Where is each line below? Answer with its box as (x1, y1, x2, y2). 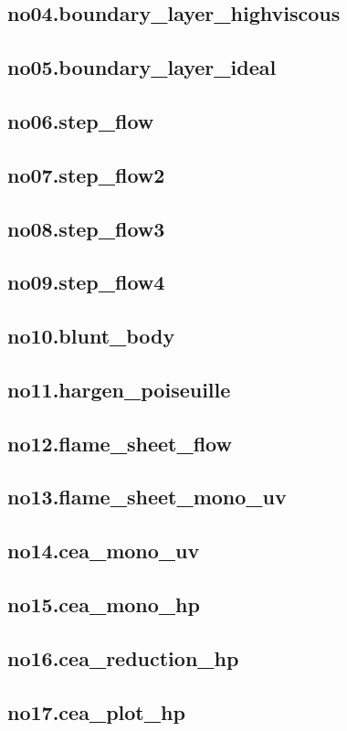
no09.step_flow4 (7, 268, 165, 296)
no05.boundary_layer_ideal (7, 53, 277, 81)
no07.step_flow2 (7, 160, 165, 188)
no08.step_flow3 (7, 214, 165, 242)
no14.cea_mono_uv (7, 536, 200, 565)
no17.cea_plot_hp (7, 697, 185, 726)
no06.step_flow (7, 106, 154, 134)
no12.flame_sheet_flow (7, 429, 232, 457)
